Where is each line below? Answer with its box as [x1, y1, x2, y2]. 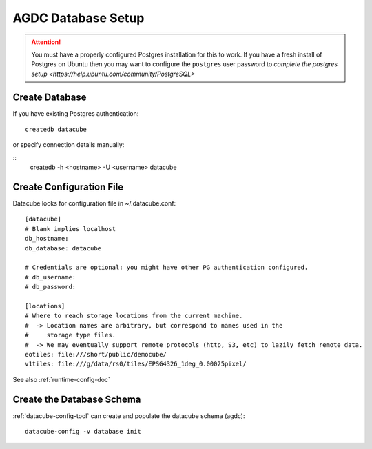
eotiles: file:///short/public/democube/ [25, 350, 167, 358]
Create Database [12, 91, 87, 103]
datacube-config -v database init [25, 428, 141, 436]
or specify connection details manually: [12, 141, 125, 149]
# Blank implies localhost [25, 225, 116, 232]
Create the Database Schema [12, 393, 141, 405]
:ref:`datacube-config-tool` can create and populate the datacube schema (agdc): [12, 411, 245, 420]
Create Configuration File [12, 181, 124, 192]
